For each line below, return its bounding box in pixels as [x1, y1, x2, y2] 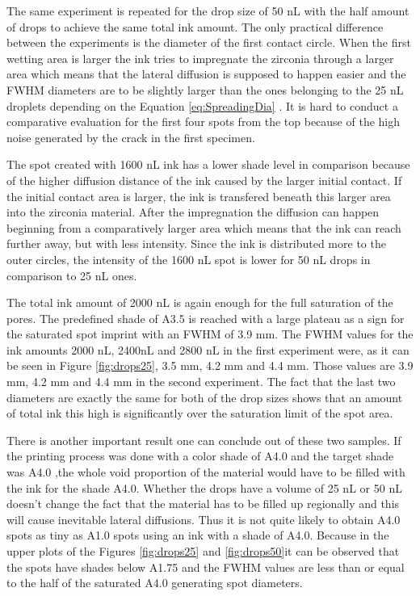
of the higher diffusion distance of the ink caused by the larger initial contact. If [6, 171, 402, 188]
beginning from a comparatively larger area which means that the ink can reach [6, 219, 401, 236]
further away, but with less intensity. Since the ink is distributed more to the [6, 235, 386, 252]
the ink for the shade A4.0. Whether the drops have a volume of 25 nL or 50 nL [6, 479, 402, 496]
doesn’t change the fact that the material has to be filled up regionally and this [6, 495, 400, 512]
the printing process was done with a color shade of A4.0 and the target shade [6, 447, 394, 464]
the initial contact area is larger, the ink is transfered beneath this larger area [6, 187, 391, 204]
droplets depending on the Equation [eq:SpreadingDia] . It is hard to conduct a [6, 97, 398, 114]
